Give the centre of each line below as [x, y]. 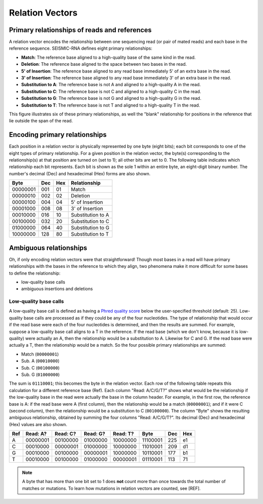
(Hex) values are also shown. [38, 424]
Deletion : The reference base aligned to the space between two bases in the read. [104, 64]
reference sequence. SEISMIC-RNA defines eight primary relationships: [81, 48]
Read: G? [94, 434]
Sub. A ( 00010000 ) [40, 361]
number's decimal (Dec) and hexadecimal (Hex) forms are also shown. [80, 173]
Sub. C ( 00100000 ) [40, 368]
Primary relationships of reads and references [80, 30]
